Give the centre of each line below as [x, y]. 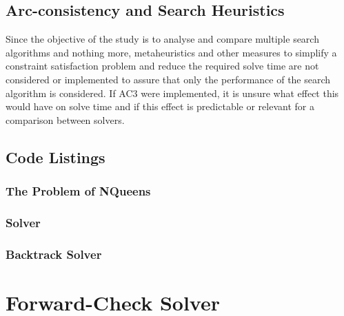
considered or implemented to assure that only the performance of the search [168, 79]
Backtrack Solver [54, 254]
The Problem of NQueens [78, 191]
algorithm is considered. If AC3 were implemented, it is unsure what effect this [172, 93]
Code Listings [55, 157]
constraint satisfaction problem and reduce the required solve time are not [162, 66]
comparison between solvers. [65, 119]
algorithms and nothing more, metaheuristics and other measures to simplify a [171, 52]
